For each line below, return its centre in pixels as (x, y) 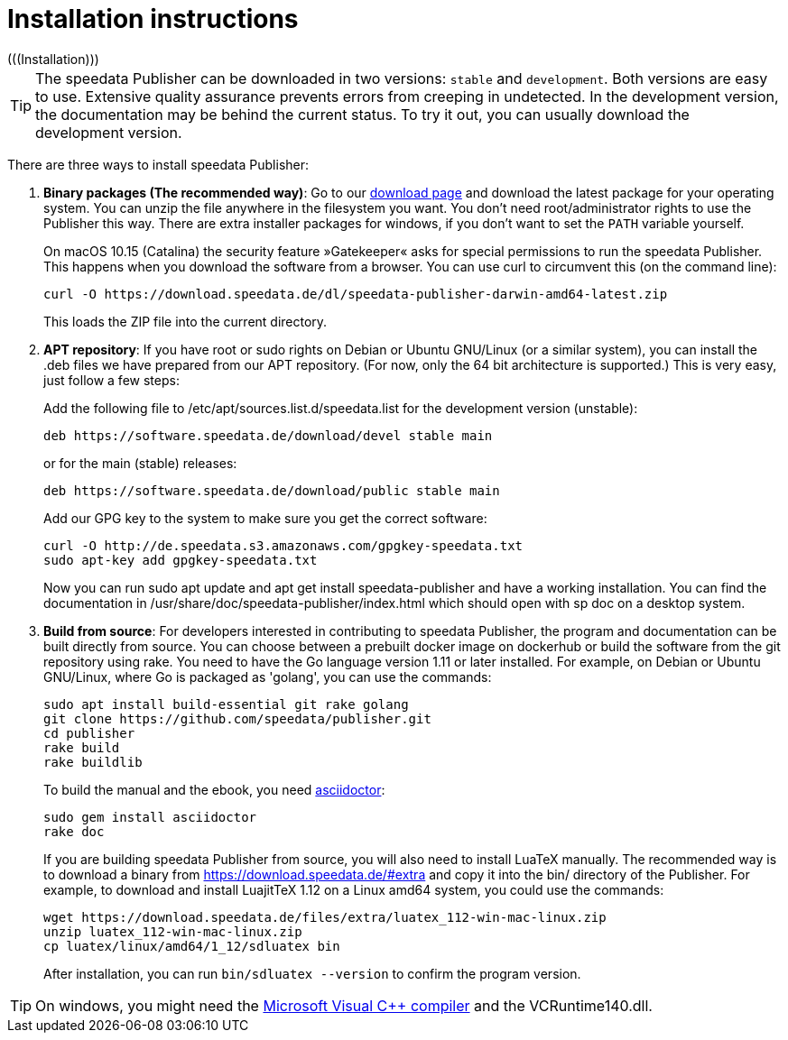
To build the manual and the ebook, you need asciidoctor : (214, 789)
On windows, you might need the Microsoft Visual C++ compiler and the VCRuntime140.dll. (344, 1005)
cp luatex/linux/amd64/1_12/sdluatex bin (192, 946)
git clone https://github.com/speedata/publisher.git (237, 718)
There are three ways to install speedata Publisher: (158, 164)
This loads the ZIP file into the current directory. (185, 321)
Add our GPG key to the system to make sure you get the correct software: (265, 518)
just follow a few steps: (111, 380)
